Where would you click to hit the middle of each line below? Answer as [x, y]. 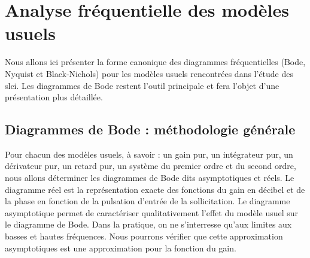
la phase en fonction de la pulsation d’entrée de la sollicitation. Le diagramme [148, 201]
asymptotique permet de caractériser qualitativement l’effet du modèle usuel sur [152, 212]
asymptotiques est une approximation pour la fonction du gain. [121, 248]
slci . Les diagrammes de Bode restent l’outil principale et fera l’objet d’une [142, 85]
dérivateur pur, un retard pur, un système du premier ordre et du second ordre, [151, 166]
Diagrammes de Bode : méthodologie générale [150, 129]
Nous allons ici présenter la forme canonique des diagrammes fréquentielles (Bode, [155, 62]
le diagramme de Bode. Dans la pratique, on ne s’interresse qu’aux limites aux [148, 224]
